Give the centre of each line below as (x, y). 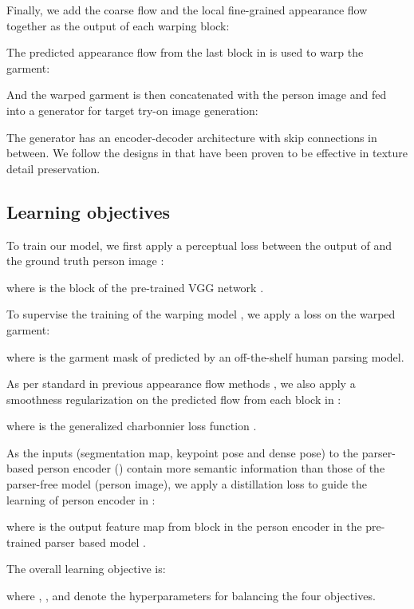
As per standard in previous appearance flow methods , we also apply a (181, 384)
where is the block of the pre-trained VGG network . (135, 287)
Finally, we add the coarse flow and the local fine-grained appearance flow (187, 10)
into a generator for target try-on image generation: (132, 110)
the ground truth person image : (85, 261)
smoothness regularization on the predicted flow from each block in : (174, 399)
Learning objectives (89, 211)
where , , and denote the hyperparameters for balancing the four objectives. (191, 596)
